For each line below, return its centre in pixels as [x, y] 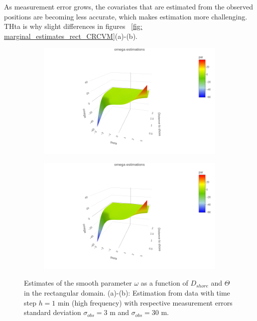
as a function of [164, 283]
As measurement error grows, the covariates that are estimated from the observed [129, 6]
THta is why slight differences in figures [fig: [73, 26]
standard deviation [53, 312]
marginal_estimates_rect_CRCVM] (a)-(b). [71, 36]
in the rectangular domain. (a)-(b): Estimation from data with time [127, 292]
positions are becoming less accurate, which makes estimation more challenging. [126, 16]
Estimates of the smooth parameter [78, 283]
